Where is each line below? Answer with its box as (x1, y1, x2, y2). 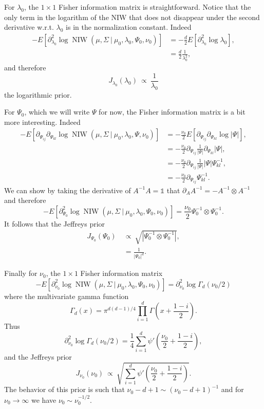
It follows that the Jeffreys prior (4, 218, 105, 229)
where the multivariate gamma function (4, 290, 129, 301)
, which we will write (24, 106, 90, 117)
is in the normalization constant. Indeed (66, 22, 192, 32)
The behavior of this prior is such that (4, 384, 125, 395)
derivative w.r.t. (4, 22, 54, 32)
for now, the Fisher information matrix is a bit (99, 106, 246, 117)
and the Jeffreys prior (4, 351, 72, 362)
